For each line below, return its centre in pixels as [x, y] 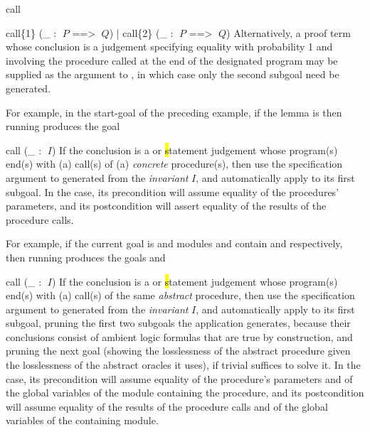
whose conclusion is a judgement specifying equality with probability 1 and [169, 47]
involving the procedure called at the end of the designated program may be [172, 60]
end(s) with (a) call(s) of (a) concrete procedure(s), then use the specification [174, 164]
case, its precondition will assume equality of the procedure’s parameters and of [179, 378]
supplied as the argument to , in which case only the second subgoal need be [173, 74]
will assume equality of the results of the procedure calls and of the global [167, 406]
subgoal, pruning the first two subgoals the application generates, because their [178, 323]
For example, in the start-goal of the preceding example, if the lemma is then [174, 112]
